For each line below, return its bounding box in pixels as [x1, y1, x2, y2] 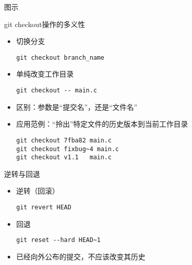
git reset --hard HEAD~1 [16, 236, 101, 244]
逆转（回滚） [16, 185, 59, 196]
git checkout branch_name [16, 54, 104, 61]
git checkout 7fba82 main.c [16, 136, 112, 144]
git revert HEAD [16, 204, 72, 211]
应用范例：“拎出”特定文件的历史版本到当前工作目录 [16, 118, 188, 129]
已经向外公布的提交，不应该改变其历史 [16, 251, 145, 261]
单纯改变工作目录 [16, 68, 74, 79]
